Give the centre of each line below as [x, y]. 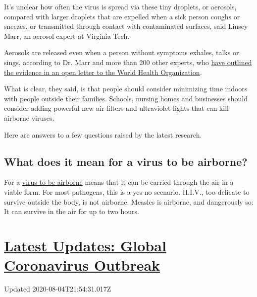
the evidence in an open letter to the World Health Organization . [103, 72]
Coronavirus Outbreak [82, 265]
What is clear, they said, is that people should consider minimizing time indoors [126, 89]
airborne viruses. [29, 117]
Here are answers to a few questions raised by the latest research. [103, 134]
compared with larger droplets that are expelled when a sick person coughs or [122, 16]
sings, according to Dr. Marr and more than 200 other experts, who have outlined [128, 62]
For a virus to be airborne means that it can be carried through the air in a [119, 182]
